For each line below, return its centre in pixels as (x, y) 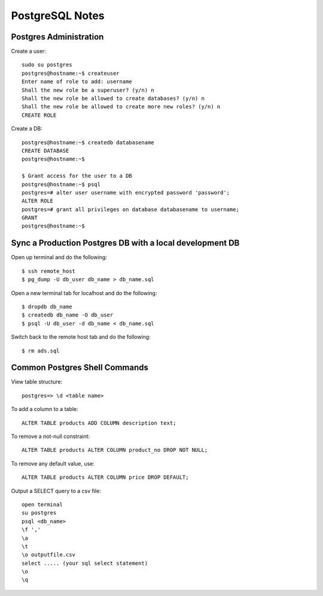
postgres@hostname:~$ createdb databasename (88, 142)
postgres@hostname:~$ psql (61, 184)
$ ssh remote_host (49, 271)
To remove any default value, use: (53, 463)
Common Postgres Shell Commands (80, 368)
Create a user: (28, 51)
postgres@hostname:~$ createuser (71, 73)
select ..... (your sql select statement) (85, 563)
